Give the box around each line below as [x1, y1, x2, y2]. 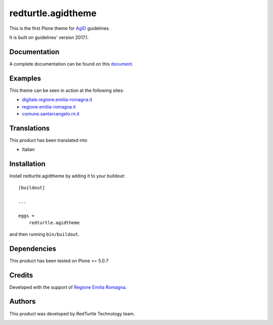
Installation [9, 159, 45, 169]
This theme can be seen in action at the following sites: [9, 87, 124, 93]
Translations [9, 124, 50, 132]
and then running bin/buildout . [9, 231, 80, 237]
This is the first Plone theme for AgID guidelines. [9, 25, 111, 31]
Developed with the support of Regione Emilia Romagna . [9, 284, 127, 290]
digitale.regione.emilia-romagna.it [22, 96, 93, 103]
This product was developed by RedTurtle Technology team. [9, 310, 135, 316]
